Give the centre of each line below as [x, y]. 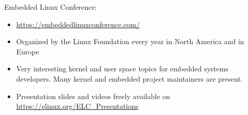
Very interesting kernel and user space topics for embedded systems [122, 69]
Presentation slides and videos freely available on [93, 96]
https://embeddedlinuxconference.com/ [78, 24]
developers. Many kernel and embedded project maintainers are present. [129, 78]
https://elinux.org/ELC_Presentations [77, 106]
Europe [27, 51]
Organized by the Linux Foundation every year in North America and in [130, 41]
